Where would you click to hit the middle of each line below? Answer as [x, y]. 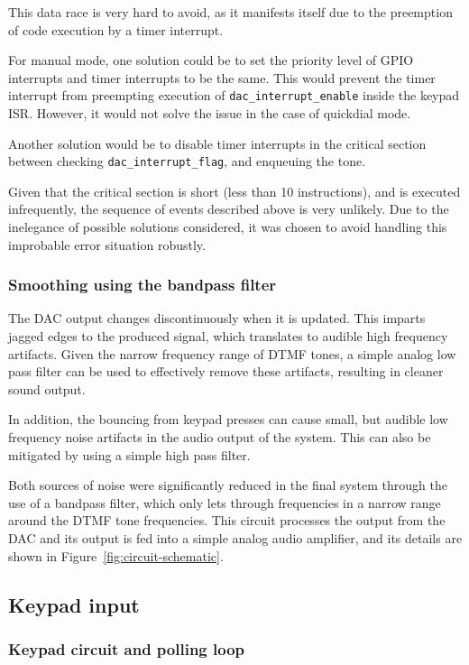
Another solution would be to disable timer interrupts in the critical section [217, 143]
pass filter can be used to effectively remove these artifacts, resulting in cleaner [226, 371]
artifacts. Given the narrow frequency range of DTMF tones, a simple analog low [232, 353]
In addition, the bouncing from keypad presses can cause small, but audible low [228, 419]
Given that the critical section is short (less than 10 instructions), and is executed [234, 191]
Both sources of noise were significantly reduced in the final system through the [228, 485]
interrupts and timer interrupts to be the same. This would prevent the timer [222, 77]
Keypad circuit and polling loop [127, 648]
